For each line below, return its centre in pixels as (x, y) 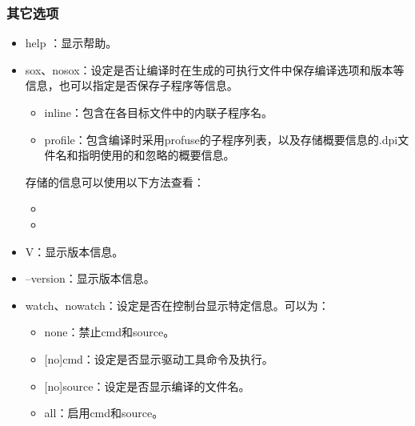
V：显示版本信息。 (74, 251)
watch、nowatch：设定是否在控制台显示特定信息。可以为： (177, 305)
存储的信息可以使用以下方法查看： (115, 181)
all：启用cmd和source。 (104, 413)
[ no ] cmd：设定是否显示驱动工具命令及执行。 (159, 358)
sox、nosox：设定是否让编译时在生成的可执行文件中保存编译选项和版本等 (215, 69)
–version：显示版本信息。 (90, 278)
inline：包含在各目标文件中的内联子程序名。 (159, 112)
